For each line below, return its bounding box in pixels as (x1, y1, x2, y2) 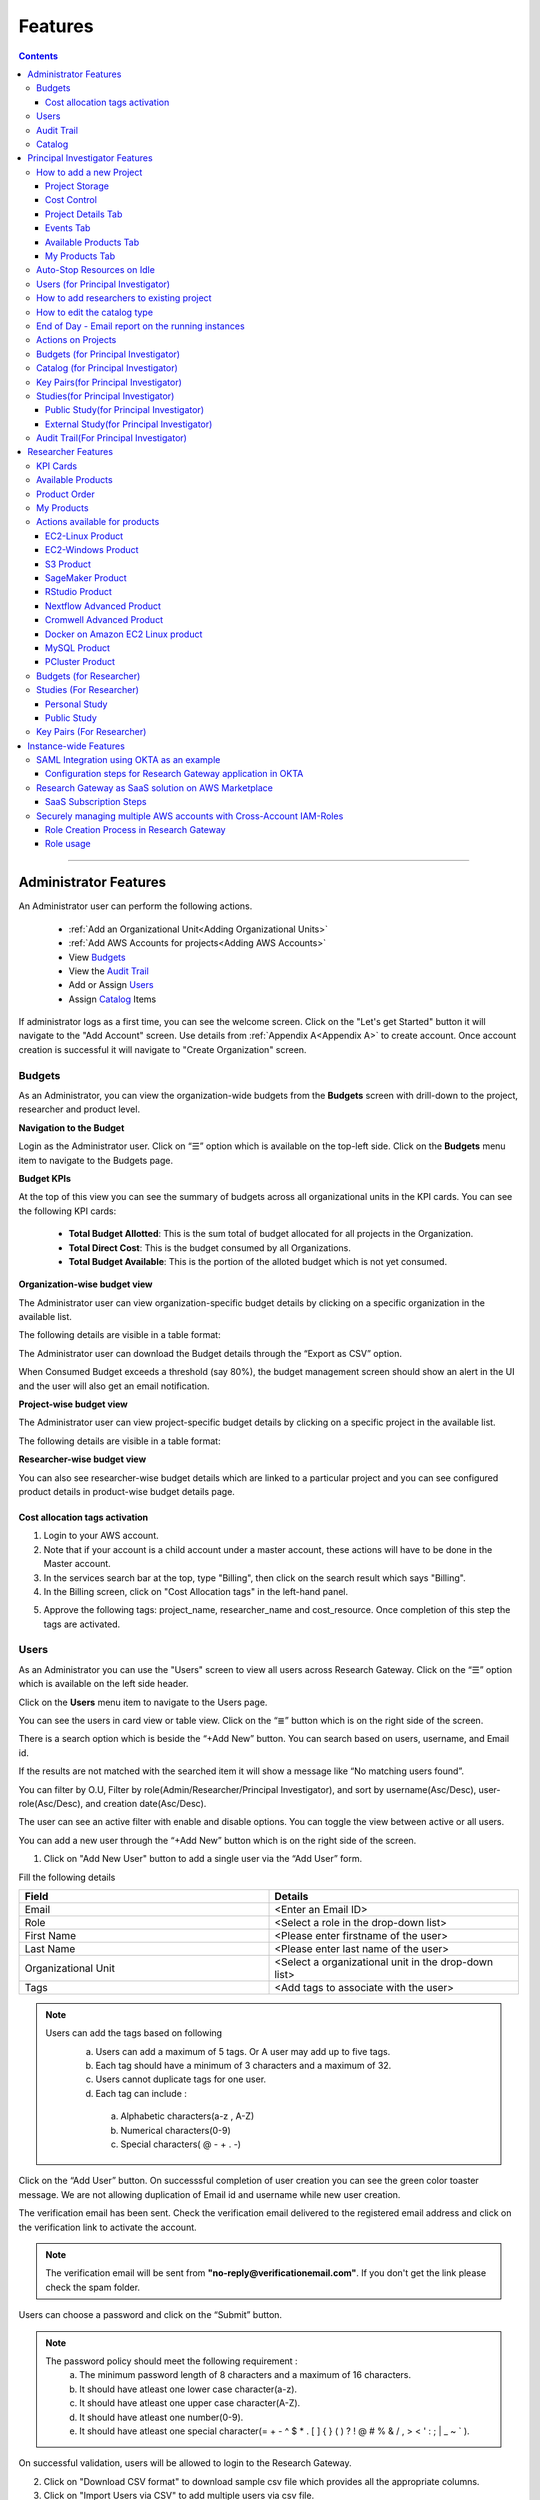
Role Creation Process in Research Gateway (45, 824, 226, 836)
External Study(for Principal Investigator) (45, 418, 213, 430)
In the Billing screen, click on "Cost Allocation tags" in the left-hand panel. (43, 1585, 349, 1597)
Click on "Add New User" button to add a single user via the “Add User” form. (43, 1853, 363, 1865)
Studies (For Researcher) (36, 684, 140, 696)
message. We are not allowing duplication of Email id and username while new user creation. (18, 2188, 401, 2200)
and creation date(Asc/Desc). (85, 1797, 207, 1809)
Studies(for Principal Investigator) (36, 390, 175, 402)
